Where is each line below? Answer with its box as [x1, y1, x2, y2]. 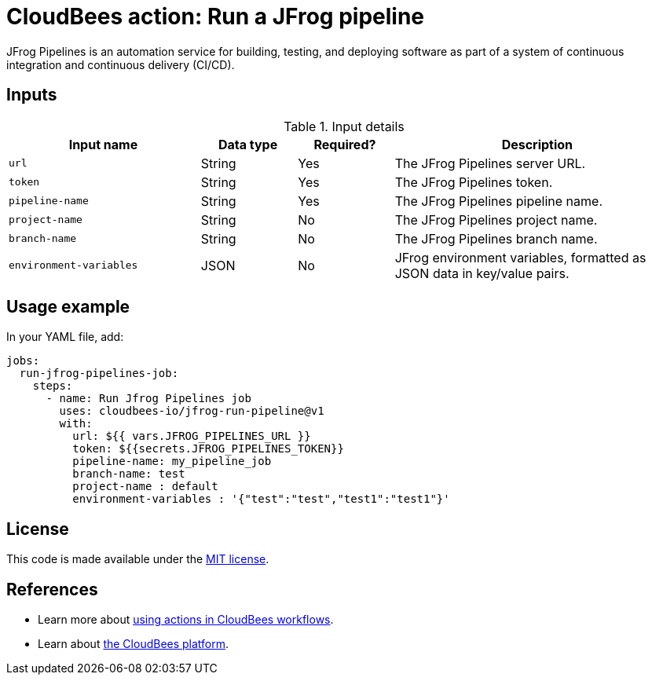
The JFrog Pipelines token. [394, 174, 553, 190]
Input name [68, 136, 138, 152]
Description [501, 136, 573, 152]
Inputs [6, 85, 57, 105]
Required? [313, 136, 376, 152]
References [6, 579, 98, 599]
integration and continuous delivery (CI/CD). [6, 57, 235, 71]
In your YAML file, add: [6, 330, 124, 344]
